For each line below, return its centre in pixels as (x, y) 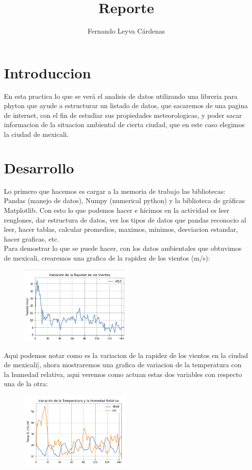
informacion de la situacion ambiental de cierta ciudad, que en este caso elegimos (124, 124)
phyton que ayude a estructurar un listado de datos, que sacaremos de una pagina (126, 105)
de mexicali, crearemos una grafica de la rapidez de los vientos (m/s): (107, 257)
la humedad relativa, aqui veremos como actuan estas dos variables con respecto (123, 374)
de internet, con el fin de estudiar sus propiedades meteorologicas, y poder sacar (123, 115)
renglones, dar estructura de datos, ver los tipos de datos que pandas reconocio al (125, 219)
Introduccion (48, 72)
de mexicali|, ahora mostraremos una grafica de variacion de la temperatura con (123, 365)
